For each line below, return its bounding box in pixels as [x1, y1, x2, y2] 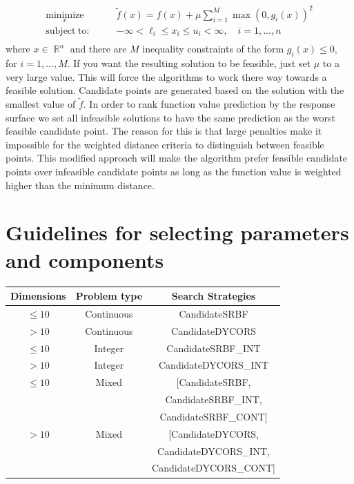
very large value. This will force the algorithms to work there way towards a [6, 69, 327, 84]
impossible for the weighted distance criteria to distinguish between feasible [6, 137, 324, 151]
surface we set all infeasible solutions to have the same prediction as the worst [6, 110, 335, 124]
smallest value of [6, 97, 76, 111]
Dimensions [10, 289, 66, 303]
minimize [46, 10, 84, 20]
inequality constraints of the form [142, 41, 284, 56]
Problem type [75, 289, 143, 303]
